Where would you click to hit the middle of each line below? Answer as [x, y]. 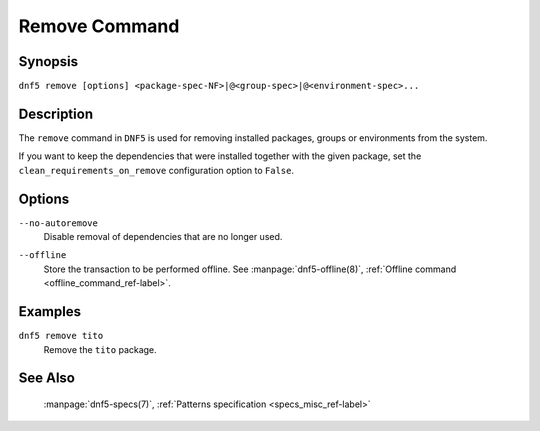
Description [56, 113]
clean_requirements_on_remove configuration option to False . [156, 170]
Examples [50, 311]
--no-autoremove [58, 223]
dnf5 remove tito [61, 336]
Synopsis [48, 61]
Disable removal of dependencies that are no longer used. [163, 237]
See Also [46, 378]
